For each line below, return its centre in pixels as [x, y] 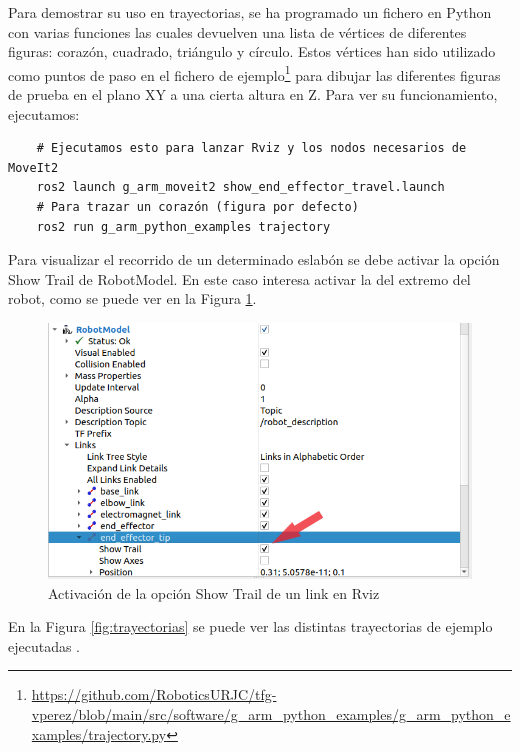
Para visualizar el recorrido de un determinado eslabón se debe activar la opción [254, 259]
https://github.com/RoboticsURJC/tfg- [154, 694]
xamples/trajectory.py [99, 733]
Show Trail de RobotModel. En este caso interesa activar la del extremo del [239, 278]
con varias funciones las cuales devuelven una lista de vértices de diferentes [237, 31]
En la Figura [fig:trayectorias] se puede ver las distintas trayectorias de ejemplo [250, 626]
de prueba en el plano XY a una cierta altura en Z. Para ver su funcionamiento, [253, 94]
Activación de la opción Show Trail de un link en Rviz [214, 592]
